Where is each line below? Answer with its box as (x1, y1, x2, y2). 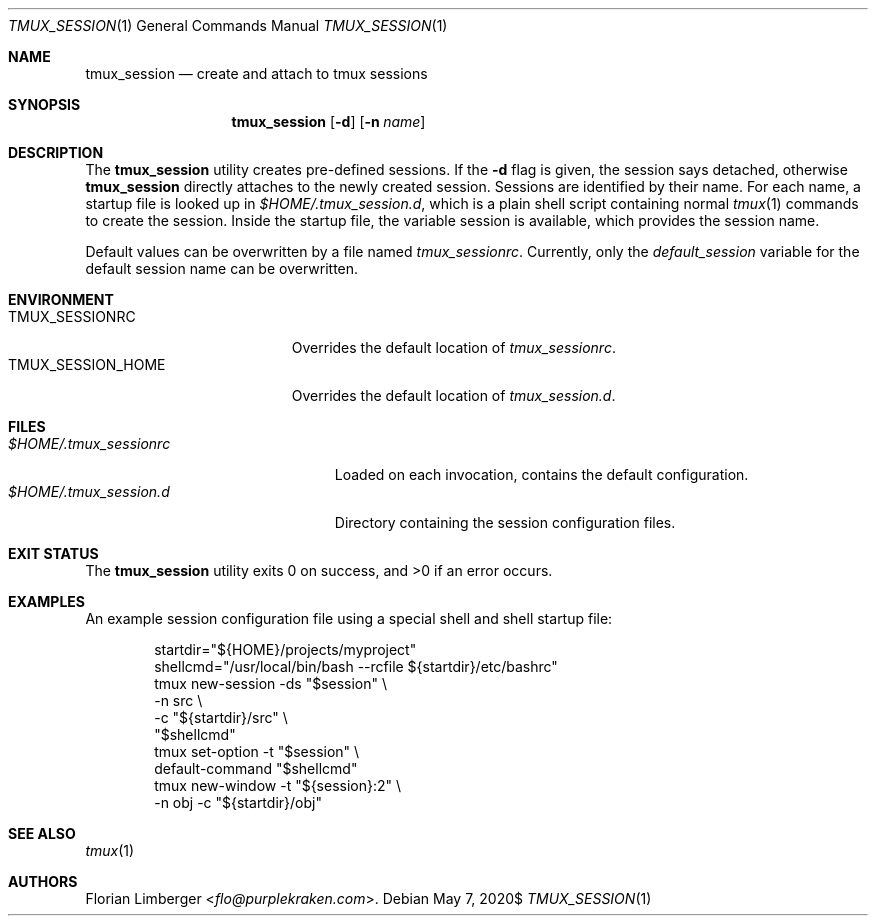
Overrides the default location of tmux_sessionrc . (291, 339, 616, 356)
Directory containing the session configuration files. (334, 514, 676, 531)
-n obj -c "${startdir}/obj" (154, 794, 322, 811)
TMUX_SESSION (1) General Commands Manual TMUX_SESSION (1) (8, 17, 448, 34)
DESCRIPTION (8, 144, 104, 161)
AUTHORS (8, 873, 78, 890)
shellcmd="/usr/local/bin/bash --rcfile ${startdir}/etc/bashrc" (154, 658, 558, 675)
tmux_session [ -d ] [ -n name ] (231, 113, 426, 130)
